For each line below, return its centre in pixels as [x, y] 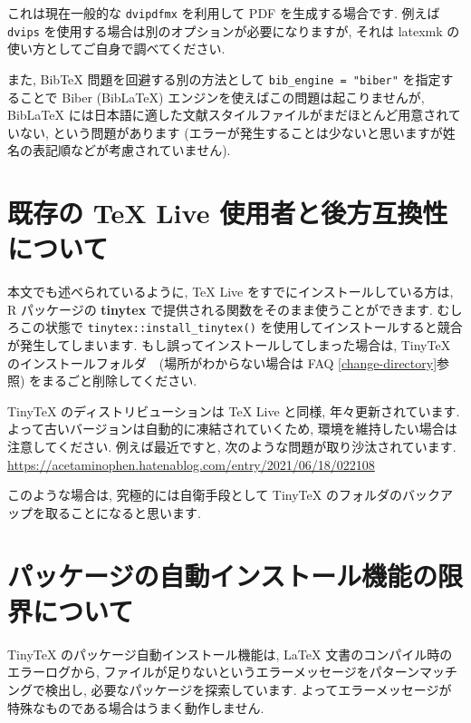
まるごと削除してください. [120, 381]
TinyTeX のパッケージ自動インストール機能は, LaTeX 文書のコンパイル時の [230, 654]
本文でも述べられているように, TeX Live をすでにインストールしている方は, [231, 292]
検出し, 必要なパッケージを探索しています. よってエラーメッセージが [248, 689]
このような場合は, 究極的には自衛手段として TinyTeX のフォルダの [205, 495]
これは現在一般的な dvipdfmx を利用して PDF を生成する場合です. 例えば [224, 13]
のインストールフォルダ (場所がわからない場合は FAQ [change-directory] [222, 362]
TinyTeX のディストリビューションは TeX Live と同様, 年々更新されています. [234, 410]
